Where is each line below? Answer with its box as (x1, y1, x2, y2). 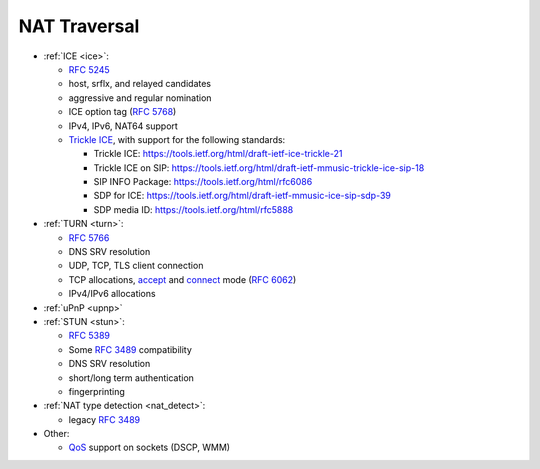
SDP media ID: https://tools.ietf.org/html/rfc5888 (93, 203, 294, 215)
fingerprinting (68, 385, 125, 397)
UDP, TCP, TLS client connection (68, 260, 204, 272)
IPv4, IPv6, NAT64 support (68, 120, 179, 132)
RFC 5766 (68, 231, 110, 244)
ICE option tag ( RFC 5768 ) (68, 106, 177, 118)
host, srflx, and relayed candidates (68, 78, 212, 90)
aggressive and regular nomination (68, 91, 212, 104)
